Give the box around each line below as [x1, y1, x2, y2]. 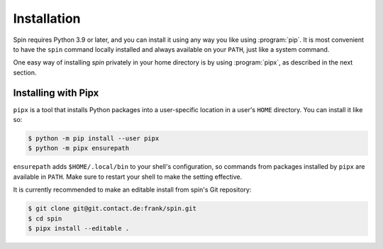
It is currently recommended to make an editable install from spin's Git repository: [13, 185, 252, 194]
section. [13, 68, 37, 77]
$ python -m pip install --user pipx [28, 135, 160, 142]
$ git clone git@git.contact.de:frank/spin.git [28, 204, 196, 213]
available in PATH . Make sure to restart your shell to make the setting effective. [13, 172, 243, 181]
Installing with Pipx [13, 87, 99, 99]
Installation [13, 11, 81, 26]
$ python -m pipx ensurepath [28, 144, 130, 153]
